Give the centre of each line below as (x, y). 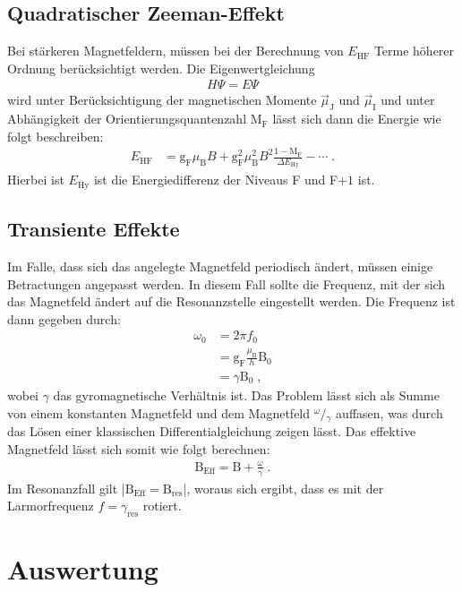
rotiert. (162, 506)
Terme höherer (414, 51)
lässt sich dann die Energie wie (357, 119)
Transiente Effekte (94, 229)
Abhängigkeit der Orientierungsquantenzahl (127, 119)
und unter (408, 100)
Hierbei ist (36, 180)
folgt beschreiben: (56, 136)
